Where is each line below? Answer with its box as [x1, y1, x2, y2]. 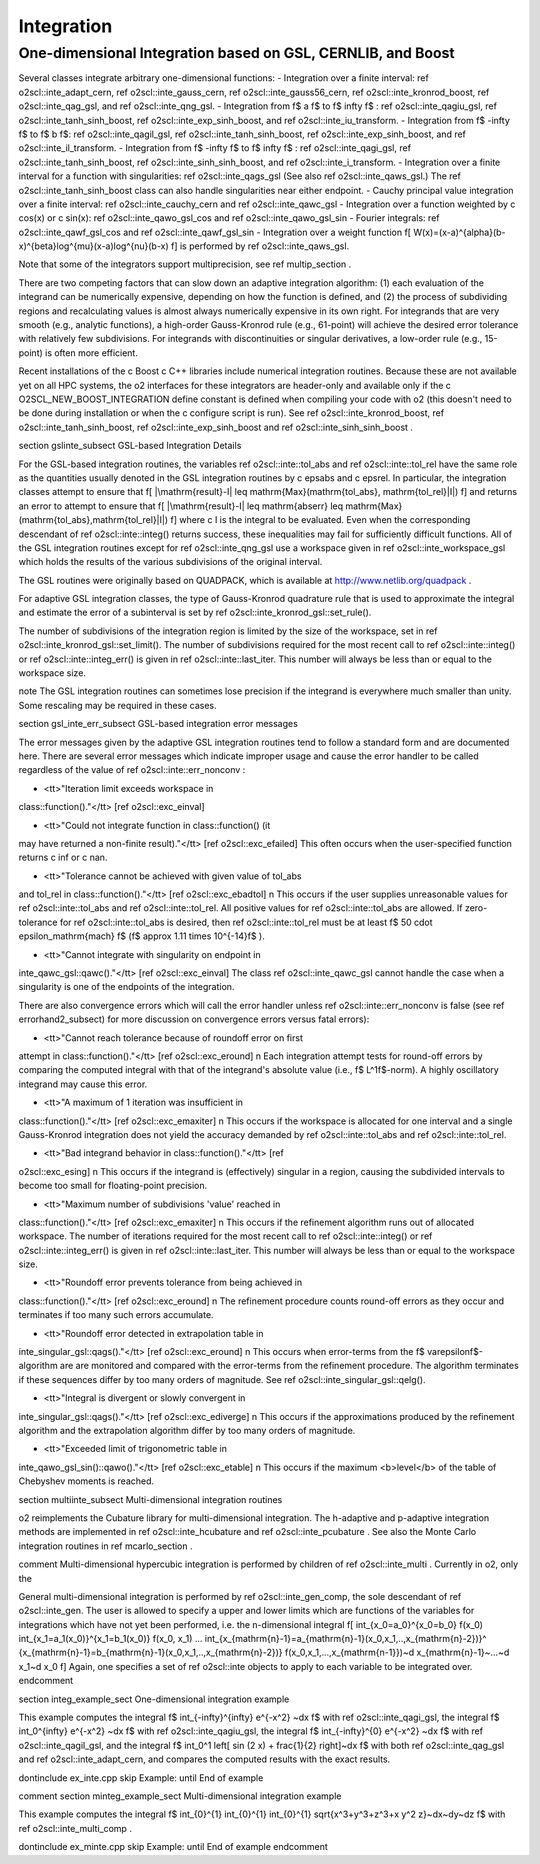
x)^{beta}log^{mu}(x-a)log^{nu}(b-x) [18, 240, 169, 252]
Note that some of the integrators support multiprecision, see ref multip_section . [18, 258, 352, 270]
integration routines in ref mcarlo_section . [18, 1540, 193, 1552]
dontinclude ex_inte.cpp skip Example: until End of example [18, 1771, 264, 1784]
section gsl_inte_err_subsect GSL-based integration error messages [18, 718, 299, 730]
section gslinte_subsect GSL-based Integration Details [18, 440, 242, 452]
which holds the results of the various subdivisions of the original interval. [18, 556, 323, 568]
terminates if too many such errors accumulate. [18, 1309, 214, 1321]
